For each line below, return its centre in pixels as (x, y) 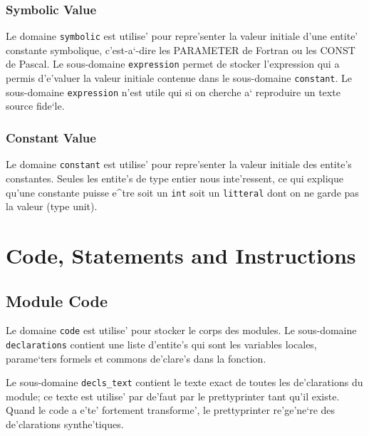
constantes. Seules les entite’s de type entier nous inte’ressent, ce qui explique (175, 178)
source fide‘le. (35, 106)
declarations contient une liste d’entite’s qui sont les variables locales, (161, 344)
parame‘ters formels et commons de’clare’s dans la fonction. (136, 358)
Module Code (57, 300)
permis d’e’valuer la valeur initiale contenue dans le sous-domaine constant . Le (179, 78)
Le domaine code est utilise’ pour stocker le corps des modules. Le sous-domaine (181, 330)
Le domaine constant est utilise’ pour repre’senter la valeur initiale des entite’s (179, 164)
